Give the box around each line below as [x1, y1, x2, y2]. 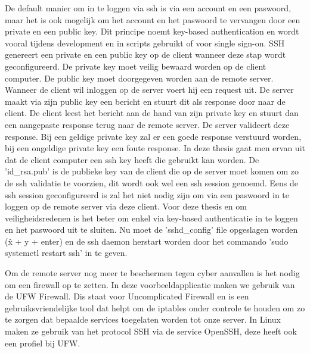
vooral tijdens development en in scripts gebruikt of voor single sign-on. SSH [5, 36, 285, 49]
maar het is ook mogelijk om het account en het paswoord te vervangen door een [5, 13, 300, 26]
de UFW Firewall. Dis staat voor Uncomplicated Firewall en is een [5, 290, 249, 302]
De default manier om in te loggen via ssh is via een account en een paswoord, [5, 2, 292, 14]
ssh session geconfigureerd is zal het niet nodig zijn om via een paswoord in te [5, 188, 290, 201]
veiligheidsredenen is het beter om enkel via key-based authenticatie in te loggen [5, 211, 298, 224]
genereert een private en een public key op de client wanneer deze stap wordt [5, 48, 286, 61]
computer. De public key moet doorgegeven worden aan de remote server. [5, 71, 274, 84]
